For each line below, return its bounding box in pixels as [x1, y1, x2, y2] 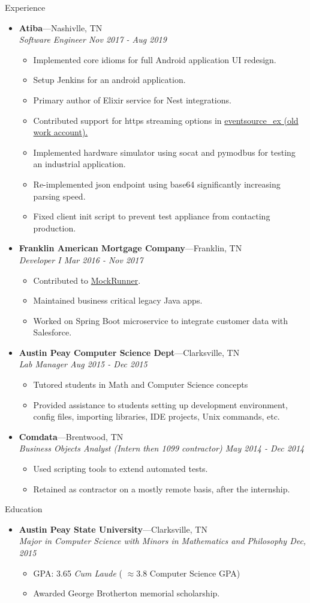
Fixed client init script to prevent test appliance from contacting [33, 210, 270, 222]
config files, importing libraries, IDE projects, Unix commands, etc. [33, 410, 280, 423]
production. [33, 221, 76, 234]
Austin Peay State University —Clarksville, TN [19, 522, 207, 535]
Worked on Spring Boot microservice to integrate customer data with [33, 314, 288, 326]
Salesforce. [33, 326, 72, 338]
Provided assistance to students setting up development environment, [33, 398, 288, 411]
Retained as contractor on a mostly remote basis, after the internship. [33, 482, 290, 495]
